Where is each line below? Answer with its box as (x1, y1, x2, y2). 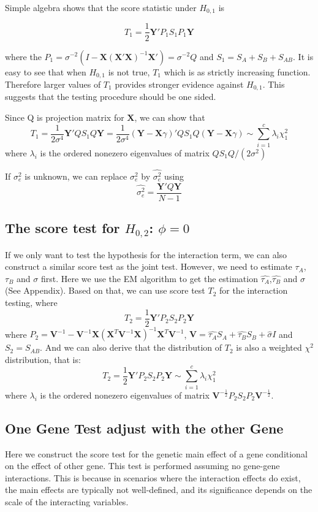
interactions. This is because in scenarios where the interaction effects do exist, (5, 471, 301, 484)
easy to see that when (5, 65, 86, 78)
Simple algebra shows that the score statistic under (5, 1, 197, 13)
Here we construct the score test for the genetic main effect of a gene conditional (5, 447, 308, 460)
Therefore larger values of (5, 77, 101, 90)
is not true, (108, 65, 150, 78)
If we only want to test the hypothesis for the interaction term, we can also (5, 248, 287, 261)
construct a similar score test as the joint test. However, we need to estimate (5, 260, 292, 273)
